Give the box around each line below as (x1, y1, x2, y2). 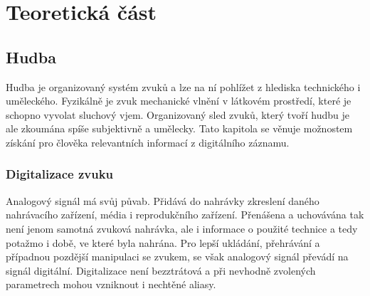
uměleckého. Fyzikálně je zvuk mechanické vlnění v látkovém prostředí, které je (6, 93, 351, 108)
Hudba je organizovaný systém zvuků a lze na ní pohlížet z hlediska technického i (6, 79, 361, 94)
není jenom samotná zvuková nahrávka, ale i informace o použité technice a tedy (6, 221, 358, 236)
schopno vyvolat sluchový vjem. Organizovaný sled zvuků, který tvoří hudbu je (6, 107, 349, 122)
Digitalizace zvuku (6, 165, 114, 183)
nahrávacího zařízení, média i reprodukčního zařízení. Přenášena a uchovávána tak (6, 207, 364, 222)
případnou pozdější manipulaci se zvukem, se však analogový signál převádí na (6, 249, 349, 264)
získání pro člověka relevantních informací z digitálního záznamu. (6, 134, 290, 149)
